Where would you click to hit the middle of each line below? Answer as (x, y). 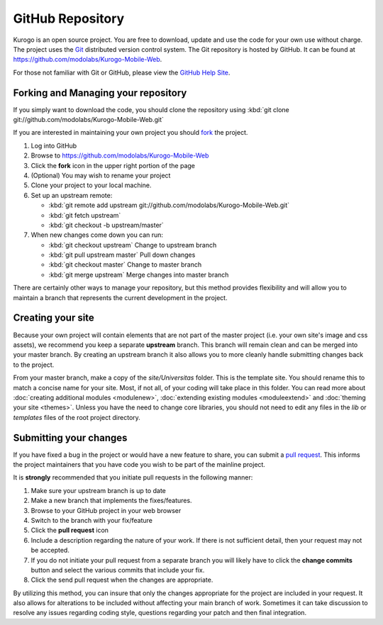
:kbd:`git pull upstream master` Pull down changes (122, 255)
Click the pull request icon (70, 530)
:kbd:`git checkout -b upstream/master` (106, 225)
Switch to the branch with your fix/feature (91, 520)
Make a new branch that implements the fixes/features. (111, 501)
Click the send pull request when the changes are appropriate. (122, 580)
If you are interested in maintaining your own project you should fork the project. (131, 133)
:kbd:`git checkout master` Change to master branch (125, 265)
